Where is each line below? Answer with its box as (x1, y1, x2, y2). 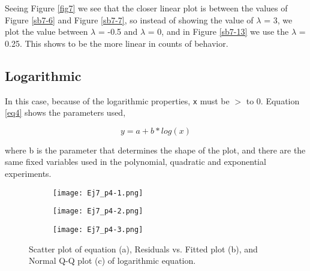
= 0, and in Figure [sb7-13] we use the (148, 25, 289, 38)
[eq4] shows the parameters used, (5, 106, 126, 119)
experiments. (5, 167, 52, 180)
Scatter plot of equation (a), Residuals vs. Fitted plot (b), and (29, 242, 258, 255)
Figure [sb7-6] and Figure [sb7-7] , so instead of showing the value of (5, 13, 254, 26)
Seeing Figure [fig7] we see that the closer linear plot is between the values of (5, 2, 288, 14)
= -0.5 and (98, 25, 138, 38)
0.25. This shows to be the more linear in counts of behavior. (5, 37, 228, 49)
